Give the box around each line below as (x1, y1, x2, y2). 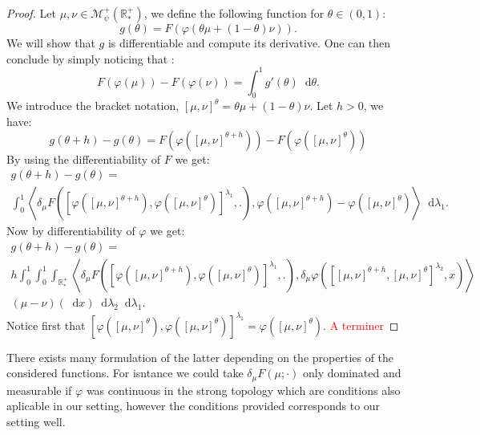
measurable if (6, 381, 72, 398)
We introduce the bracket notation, (6, 97, 179, 114)
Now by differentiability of (6, 222, 135, 239)
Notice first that (6, 316, 86, 333)
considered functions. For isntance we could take (6, 364, 244, 381)
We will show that (6, 35, 95, 51)
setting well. (6, 413, 66, 429)
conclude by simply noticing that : (6, 50, 175, 67)
